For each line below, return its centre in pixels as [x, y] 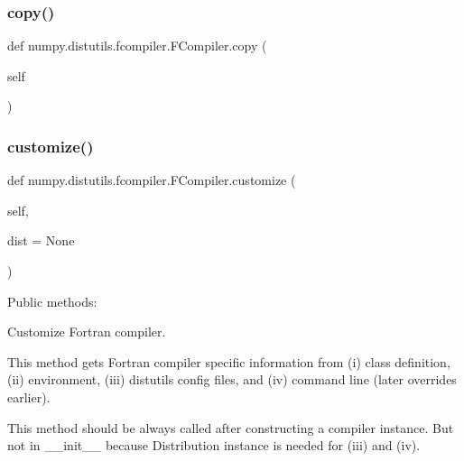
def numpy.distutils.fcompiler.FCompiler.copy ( [137, 46]
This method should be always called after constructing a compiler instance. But [231, 427]
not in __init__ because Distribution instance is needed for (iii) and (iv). [214, 445]
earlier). [29, 396]
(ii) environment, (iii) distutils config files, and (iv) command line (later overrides [232, 379]
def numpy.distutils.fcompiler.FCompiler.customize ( [152, 180]
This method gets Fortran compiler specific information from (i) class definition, [229, 361]
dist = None [41, 240]
